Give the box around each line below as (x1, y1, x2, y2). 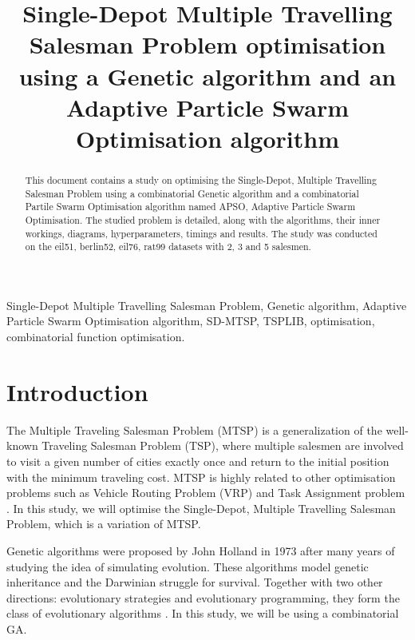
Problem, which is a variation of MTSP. (6, 515, 201, 532)
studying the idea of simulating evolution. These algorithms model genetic (6, 558, 369, 574)
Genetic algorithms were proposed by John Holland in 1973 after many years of (6, 542, 395, 559)
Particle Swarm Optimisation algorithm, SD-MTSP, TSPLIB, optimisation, (6, 312, 375, 329)
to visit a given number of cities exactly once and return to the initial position (6, 452, 389, 469)
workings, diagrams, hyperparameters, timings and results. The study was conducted (25, 226, 377, 240)
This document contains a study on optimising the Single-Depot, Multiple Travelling (25, 173, 377, 186)
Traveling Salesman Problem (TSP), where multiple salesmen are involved (41, 437, 404, 454)
